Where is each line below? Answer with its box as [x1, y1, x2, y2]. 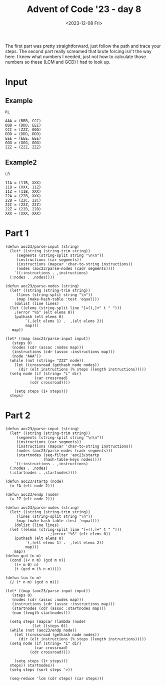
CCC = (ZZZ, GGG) [5, 127, 41, 132]
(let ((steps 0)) [31, 623, 68, 628]
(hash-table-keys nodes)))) [43, 457, 101, 462]
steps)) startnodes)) [9, 662, 55, 668]
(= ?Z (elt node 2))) [9, 496, 55, 501]
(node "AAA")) [11, 354, 41, 359]
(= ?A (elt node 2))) [9, 483, 55, 488]
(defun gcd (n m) [5, 553, 41, 558]
